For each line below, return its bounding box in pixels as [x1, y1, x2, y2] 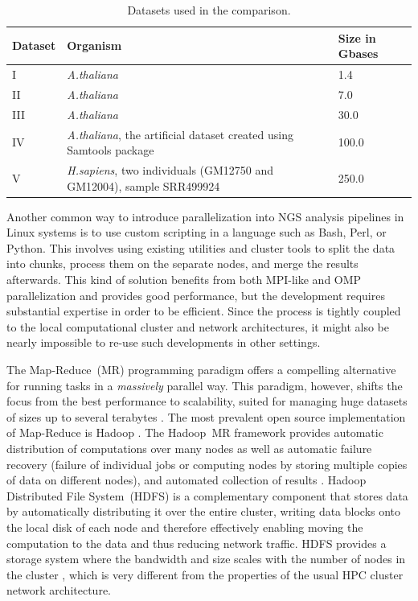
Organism [67, 37, 122, 54]
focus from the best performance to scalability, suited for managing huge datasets [6, 393, 408, 410]
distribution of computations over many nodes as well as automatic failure [6, 440, 372, 456]
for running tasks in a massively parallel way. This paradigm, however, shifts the [6, 377, 403, 393]
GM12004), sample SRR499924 [67, 177, 220, 194]
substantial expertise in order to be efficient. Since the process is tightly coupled [6, 303, 401, 319]
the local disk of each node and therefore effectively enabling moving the [6, 518, 363, 535]
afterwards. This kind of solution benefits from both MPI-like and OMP [6, 271, 362, 288]
